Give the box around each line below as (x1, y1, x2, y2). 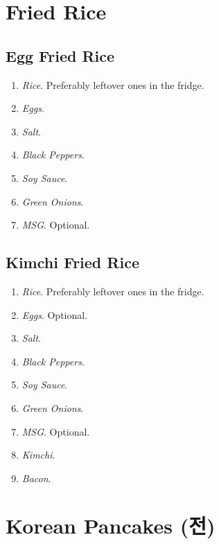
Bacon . (21, 470, 51, 485)
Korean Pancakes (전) (6, 511, 216, 540)
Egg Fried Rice (6, 44, 115, 66)
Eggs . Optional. (21, 307, 88, 322)
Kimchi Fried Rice (6, 252, 139, 273)
